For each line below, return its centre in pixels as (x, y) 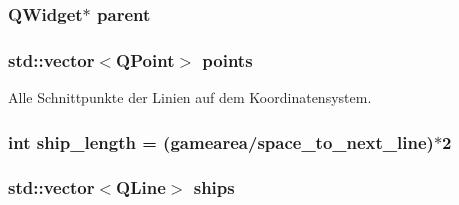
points (227, 59)
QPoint (145, 59)
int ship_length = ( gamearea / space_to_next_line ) (221, 141)
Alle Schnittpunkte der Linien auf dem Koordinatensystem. (190, 97)
